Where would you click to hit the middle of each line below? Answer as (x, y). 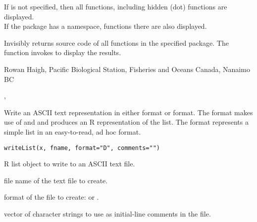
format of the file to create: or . (51, 197)
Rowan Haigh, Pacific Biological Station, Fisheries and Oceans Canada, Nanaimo (127, 69)
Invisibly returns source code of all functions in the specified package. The (116, 42)
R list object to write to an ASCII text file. (70, 164)
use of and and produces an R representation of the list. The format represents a (126, 122)
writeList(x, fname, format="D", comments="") (82, 148)
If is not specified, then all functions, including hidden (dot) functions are (116, 6)
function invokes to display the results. (63, 52)
